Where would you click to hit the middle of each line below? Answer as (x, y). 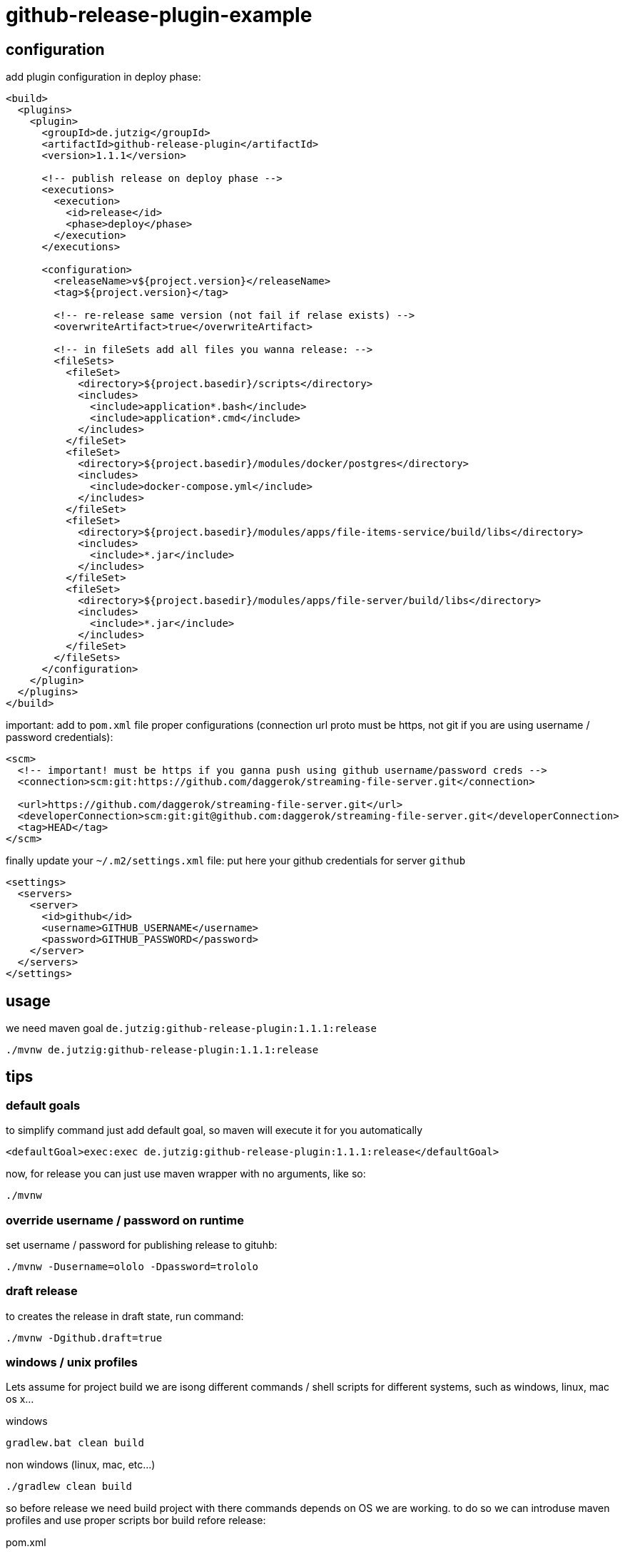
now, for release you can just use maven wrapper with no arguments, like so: (186, 1174)
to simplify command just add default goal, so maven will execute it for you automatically (214, 1130)
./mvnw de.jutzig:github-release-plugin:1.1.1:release (162, 1050)
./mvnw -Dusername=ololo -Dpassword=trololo (132, 1266)
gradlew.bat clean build (75, 1443)
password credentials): (60, 737)
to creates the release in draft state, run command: (125, 1316)
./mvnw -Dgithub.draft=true (84, 1338)
